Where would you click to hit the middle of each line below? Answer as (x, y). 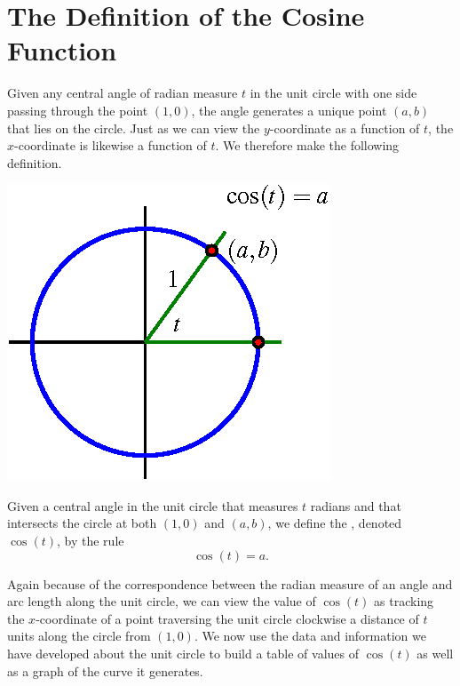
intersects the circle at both (82, 523)
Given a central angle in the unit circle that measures (153, 505)
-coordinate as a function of (345, 128)
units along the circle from (79, 636)
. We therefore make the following (307, 145)
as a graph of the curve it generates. (105, 670)
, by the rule (91, 541)
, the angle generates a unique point (289, 110)
